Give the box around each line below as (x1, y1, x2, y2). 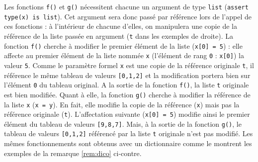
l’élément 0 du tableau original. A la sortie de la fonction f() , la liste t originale (4, 80, 249, 90)
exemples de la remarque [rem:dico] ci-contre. (4, 148, 142, 158)
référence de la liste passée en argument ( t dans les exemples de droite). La (4, 30, 233, 41)
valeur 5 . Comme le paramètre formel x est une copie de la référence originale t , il (4, 60, 254, 70)
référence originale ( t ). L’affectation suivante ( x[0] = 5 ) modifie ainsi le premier (4, 109, 250, 119)
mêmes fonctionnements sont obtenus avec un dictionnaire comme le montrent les (4, 138, 252, 149)
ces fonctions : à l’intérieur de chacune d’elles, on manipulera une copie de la (4, 21, 237, 31)
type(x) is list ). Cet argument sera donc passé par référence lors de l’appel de (4, 11, 252, 21)
